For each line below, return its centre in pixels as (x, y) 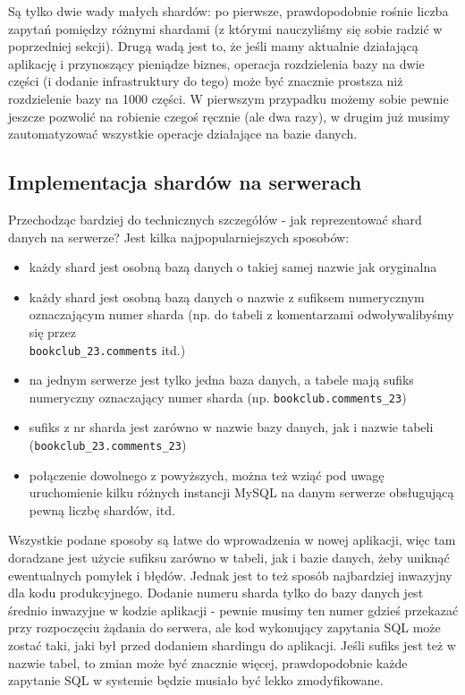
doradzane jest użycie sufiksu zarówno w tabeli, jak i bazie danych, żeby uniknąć (229, 558)
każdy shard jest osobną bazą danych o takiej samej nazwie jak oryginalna (233, 267)
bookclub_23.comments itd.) (107, 349)
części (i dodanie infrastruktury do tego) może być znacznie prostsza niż (206, 81)
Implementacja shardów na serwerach (185, 182)
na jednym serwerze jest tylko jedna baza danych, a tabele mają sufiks (221, 380)
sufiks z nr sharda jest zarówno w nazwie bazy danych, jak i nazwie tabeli (231, 427)
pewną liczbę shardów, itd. (102, 509)
